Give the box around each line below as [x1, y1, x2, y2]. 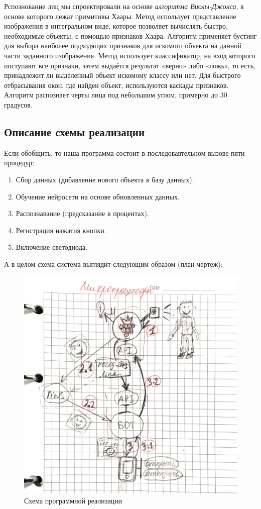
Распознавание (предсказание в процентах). [16, 208, 149, 219]
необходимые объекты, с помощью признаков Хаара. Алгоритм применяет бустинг [4, 30, 257, 41]
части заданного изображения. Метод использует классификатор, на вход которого [4, 50, 255, 60]
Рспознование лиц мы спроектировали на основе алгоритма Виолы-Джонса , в [4, 1, 244, 11]
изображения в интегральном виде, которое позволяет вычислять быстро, [4, 21, 228, 31]
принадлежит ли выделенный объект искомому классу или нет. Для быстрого [4, 70, 241, 80]
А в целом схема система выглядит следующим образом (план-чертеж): [4, 258, 223, 269]
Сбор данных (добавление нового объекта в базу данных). [16, 174, 194, 184]
